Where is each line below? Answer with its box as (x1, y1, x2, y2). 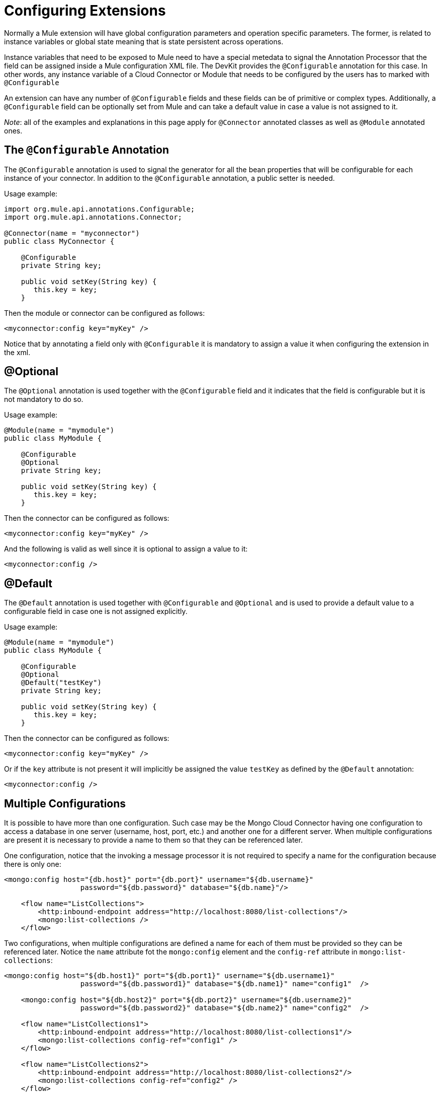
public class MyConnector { (4, 237, 115, 245)
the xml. (4, 348, 31, 357)
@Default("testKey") (21, 678, 102, 687)
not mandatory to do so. (4, 395, 83, 404)
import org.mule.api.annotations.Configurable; (4, 204, 195, 213)
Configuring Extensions (4, 2, 166, 19)
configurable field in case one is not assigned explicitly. (4, 607, 188, 616)
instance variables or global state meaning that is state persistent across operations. (4, 37, 284, 46)
